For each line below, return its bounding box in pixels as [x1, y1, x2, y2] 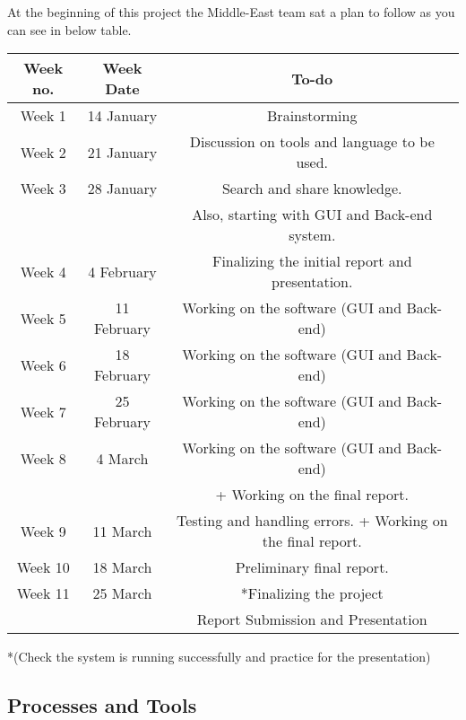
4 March [96, 447, 149, 469]
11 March [92, 520, 152, 541]
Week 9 [20, 520, 66, 541]
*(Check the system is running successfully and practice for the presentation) [7, 647, 431, 666]
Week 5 [20, 307, 66, 329]
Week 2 [20, 141, 66, 162]
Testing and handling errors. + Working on [176, 510, 448, 531]
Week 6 [20, 354, 66, 375]
